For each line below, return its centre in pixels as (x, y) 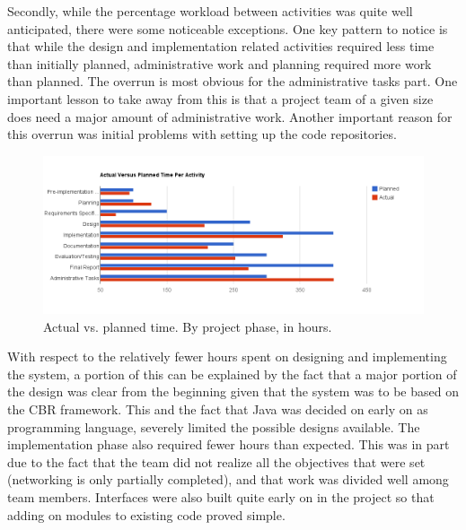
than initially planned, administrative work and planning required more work (220, 63)
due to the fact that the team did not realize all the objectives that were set (216, 461)
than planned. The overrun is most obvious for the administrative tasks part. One (233, 81)
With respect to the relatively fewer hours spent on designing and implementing (227, 356)
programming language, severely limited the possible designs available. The (214, 426)
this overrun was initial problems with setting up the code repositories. (202, 134)
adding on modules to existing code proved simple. (146, 514)
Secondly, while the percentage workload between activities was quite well (210, 11)
